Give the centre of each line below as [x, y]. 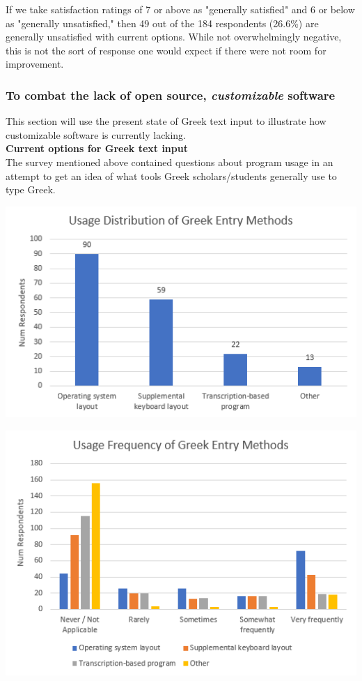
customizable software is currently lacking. [96, 134]
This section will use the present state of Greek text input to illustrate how [166, 121]
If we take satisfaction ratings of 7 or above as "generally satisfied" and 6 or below [180, 9]
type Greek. [31, 189]
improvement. [35, 64]
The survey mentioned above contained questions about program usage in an [170, 162]
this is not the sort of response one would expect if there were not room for [166, 50]
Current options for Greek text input [97, 148]
